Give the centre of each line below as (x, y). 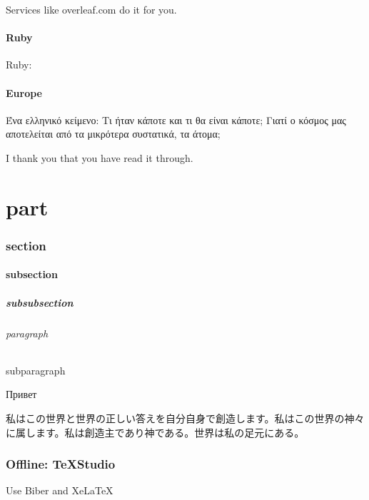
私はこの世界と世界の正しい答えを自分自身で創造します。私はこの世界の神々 (185, 418)
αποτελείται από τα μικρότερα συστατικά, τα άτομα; (113, 134)
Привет (21, 394)
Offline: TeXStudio (61, 464)
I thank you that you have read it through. (100, 157)
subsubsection (40, 302)
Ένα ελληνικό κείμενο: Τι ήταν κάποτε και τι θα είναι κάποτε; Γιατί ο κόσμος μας (176, 119)
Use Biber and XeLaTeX (60, 490)
